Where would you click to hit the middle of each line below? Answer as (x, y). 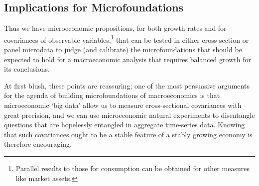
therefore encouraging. (38, 144)
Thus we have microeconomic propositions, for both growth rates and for (115, 28)
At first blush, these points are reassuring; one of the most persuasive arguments (127, 85)
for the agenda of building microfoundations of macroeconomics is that (112, 95)
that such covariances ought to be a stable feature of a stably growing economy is (128, 134)
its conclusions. (27, 69)
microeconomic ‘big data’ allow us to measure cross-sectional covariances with (123, 105)
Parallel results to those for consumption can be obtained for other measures (132, 168)
